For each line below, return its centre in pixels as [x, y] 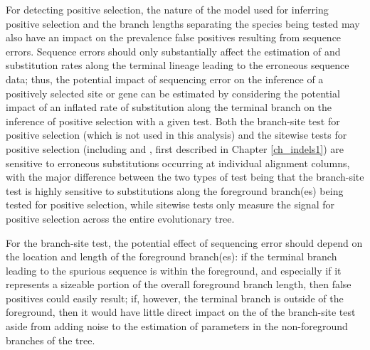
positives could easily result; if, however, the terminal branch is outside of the [175, 298]
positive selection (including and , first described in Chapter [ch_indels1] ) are [175, 148]
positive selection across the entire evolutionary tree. [120, 218]
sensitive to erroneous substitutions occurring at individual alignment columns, [178, 163]
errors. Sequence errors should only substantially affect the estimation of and [173, 51]
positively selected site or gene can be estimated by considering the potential [173, 93]
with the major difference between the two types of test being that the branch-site [185, 177]
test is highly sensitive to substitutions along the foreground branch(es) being [175, 190]
